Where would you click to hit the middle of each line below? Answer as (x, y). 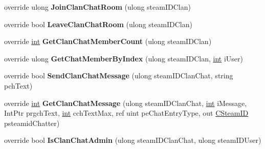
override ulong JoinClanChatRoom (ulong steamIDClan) (97, 7)
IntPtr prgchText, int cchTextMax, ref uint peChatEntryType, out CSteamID (126, 113)
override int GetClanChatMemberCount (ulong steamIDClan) (108, 41)
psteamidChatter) (32, 123)
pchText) (18, 85)
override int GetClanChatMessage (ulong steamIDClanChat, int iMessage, (126, 103)
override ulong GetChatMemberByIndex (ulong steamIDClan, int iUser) (124, 58)
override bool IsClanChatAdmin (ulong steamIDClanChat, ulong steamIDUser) (133, 140)
